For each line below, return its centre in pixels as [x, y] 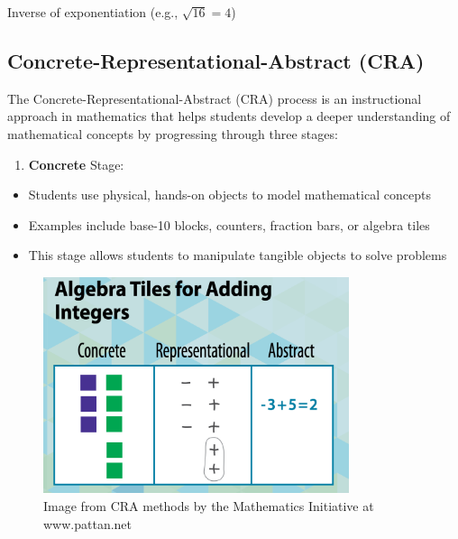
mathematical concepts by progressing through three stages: [173, 133]
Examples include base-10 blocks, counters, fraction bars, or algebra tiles [229, 224]
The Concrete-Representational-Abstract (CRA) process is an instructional [215, 98]
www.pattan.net [88, 523]
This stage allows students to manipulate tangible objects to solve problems [238, 255]
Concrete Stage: [76, 164]
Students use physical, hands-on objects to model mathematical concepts [229, 195]
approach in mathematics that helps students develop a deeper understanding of [229, 116]
